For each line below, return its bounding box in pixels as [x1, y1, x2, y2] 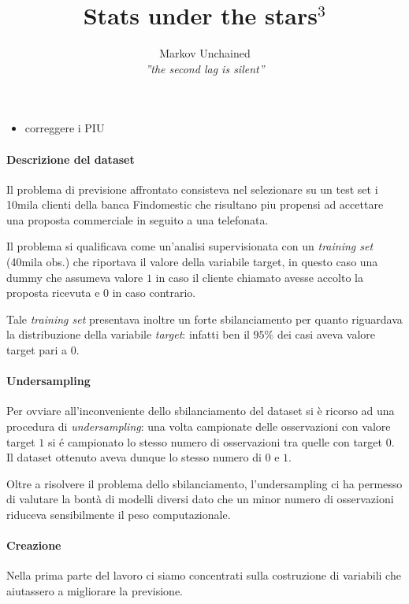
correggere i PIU [24, 120, 105, 136]
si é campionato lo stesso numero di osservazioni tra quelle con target [47, 433, 382, 450]
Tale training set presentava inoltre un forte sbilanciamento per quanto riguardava [6, 310, 403, 327]
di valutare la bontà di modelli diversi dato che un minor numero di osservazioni [6, 491, 394, 507]
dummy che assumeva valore [6, 269, 143, 285]
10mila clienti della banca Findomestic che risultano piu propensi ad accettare [6, 196, 384, 213]
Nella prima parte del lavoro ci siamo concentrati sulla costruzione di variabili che [6, 567, 401, 584]
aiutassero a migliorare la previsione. [6, 582, 183, 598]
